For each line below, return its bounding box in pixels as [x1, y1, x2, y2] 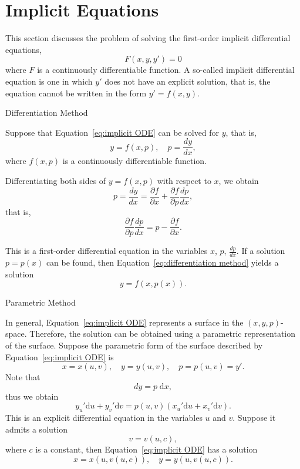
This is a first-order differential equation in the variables [5, 244, 208, 257]
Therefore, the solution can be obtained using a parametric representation [29, 327, 296, 340]
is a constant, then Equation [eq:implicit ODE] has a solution [35, 443, 258, 455]
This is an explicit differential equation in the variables [5, 411, 203, 424]
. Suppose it [232, 411, 276, 424]
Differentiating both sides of [5, 174, 106, 186]
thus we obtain [5, 390, 59, 402]
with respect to [157, 174, 211, 186]
